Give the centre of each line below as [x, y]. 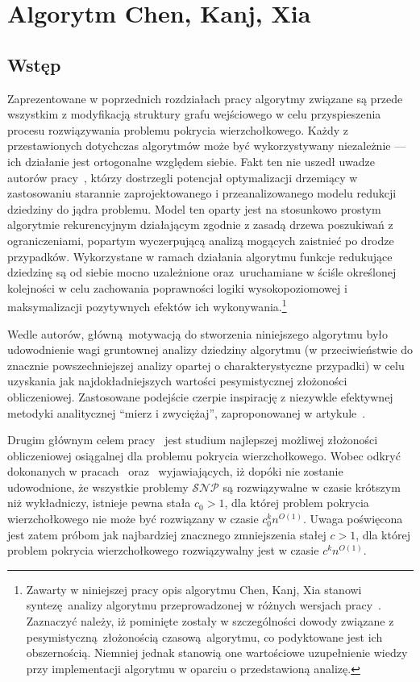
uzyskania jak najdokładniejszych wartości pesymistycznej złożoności [177, 381]
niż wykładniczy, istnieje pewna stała [99, 503]
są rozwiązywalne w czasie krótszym [312, 487]
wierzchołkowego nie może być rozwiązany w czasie [133, 519]
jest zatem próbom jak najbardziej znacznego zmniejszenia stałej [167, 534]
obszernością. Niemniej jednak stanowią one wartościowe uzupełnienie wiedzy [217, 653]
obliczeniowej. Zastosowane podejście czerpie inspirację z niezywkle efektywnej [200, 396]
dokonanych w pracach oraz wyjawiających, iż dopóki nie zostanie [175, 471]
